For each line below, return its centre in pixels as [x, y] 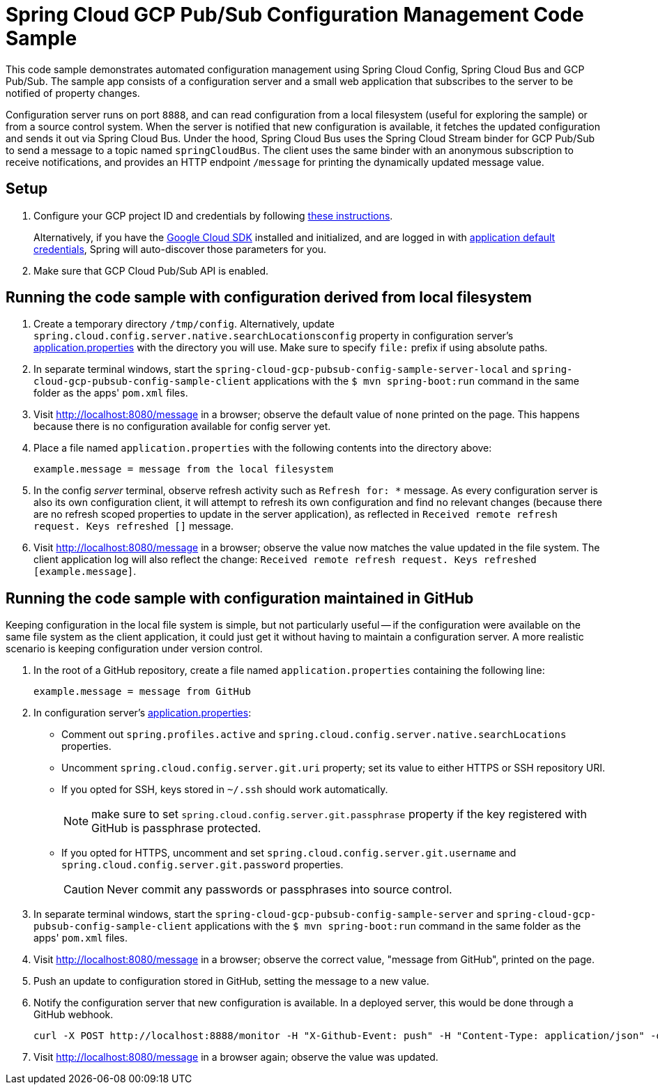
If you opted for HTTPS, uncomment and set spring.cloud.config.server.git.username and [289, 853]
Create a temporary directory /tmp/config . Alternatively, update [184, 324]
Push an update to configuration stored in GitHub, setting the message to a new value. [231, 981]
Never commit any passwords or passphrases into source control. [280, 890]
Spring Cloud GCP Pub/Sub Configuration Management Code [295, 15]
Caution [84, 890]
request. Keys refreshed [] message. [133, 526]
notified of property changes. [73, 93]
